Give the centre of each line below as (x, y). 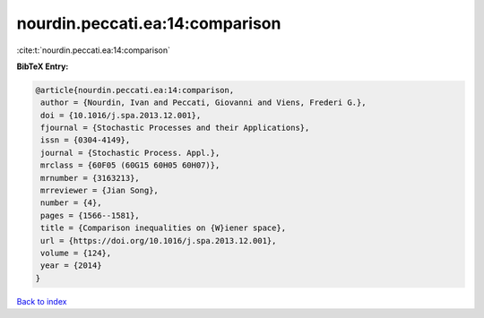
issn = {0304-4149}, (86, 140)
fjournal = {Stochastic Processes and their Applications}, (175, 128)
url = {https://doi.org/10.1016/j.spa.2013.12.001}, (159, 241)
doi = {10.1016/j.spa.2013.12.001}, (121, 115)
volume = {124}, (76, 253)
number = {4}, (71, 203)
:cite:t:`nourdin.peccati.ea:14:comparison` (93, 50)
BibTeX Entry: (43, 66)
